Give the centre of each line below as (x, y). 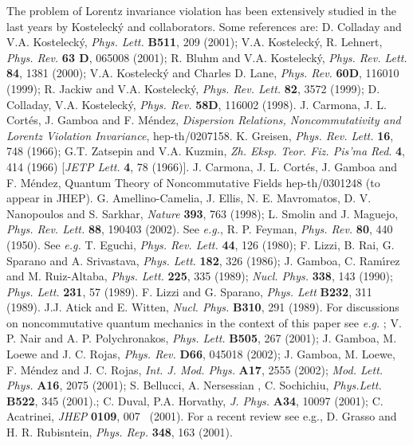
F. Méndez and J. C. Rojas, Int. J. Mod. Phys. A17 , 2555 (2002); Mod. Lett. (195, 369)
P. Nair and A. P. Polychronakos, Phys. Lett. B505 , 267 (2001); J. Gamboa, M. (202, 338)
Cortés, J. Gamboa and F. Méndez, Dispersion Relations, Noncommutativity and (204, 120)
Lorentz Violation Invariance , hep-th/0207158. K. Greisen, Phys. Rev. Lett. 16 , (200, 135)
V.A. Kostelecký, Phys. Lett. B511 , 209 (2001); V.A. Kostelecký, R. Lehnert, (195, 42)
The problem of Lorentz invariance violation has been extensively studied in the (201, 10)
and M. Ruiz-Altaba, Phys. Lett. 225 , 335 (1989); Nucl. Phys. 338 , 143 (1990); (200, 276)
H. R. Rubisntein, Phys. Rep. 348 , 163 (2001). (120, 432)
